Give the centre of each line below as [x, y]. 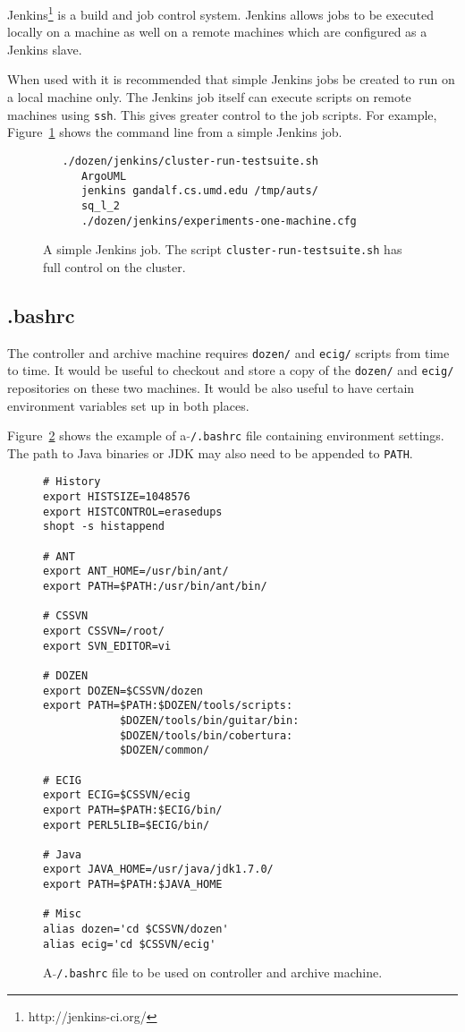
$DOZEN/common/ [165, 751]
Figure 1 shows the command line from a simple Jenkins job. [175, 132]
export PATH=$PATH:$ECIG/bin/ [133, 810]
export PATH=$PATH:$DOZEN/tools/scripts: [168, 706]
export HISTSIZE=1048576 [117, 497]
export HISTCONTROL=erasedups [133, 512]
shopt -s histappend [104, 527]
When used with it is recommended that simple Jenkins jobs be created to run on [231, 79]
